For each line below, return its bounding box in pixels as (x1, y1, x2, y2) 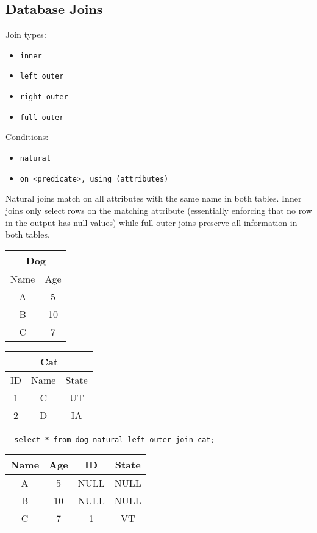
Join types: (5, 28, 46, 41)
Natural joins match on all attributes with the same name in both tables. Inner (5, 192, 302, 205)
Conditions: (5, 130, 49, 143)
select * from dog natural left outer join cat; (14, 435, 215, 444)
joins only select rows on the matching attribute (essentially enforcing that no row (5, 203, 312, 216)
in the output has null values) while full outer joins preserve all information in (5, 216, 297, 228)
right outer (20, 93, 68, 102)
